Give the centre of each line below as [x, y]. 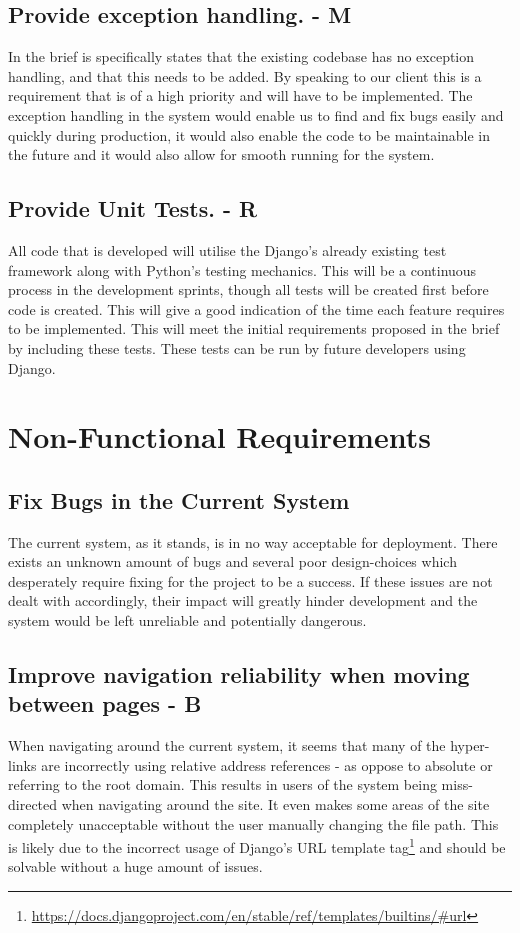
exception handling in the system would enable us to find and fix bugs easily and [256, 114]
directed [33, 804]
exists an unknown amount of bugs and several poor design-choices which [232, 561]
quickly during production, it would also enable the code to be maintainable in [249, 134]
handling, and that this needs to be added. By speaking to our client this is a [245, 75]
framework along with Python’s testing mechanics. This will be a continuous [242, 269]
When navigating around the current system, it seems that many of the [227, 745]
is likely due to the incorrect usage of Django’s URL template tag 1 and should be [257, 845]
